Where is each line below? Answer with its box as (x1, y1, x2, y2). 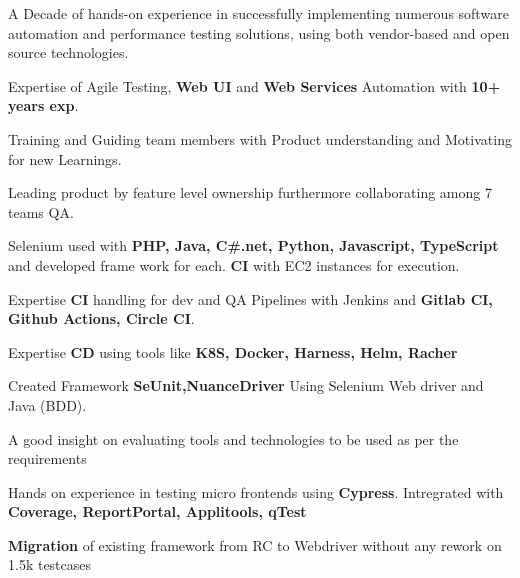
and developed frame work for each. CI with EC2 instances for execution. (8, 254, 460, 275)
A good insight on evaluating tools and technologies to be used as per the (8, 428, 459, 449)
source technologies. (8, 42, 129, 63)
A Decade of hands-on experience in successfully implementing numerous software (8, 3, 509, 23)
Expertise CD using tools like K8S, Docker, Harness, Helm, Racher (8, 341, 458, 362)
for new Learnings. (8, 148, 122, 169)
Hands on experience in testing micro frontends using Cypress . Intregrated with (8, 481, 504, 502)
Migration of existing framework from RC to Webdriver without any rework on (8, 534, 502, 555)
